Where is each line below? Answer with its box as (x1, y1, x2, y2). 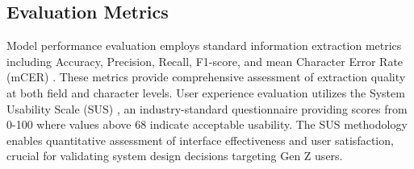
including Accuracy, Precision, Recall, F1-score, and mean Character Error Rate (6, 52, 404, 69)
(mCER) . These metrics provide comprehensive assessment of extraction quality (6, 68, 406, 85)
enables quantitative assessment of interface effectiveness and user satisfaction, (6, 131, 394, 148)
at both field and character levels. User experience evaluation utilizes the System (6, 84, 405, 101)
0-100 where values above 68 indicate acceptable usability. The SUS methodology (6, 116, 408, 133)
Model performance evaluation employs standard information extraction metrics (6, 37, 402, 54)
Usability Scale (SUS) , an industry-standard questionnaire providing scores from (6, 100, 408, 117)
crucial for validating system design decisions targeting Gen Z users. (6, 147, 343, 164)
